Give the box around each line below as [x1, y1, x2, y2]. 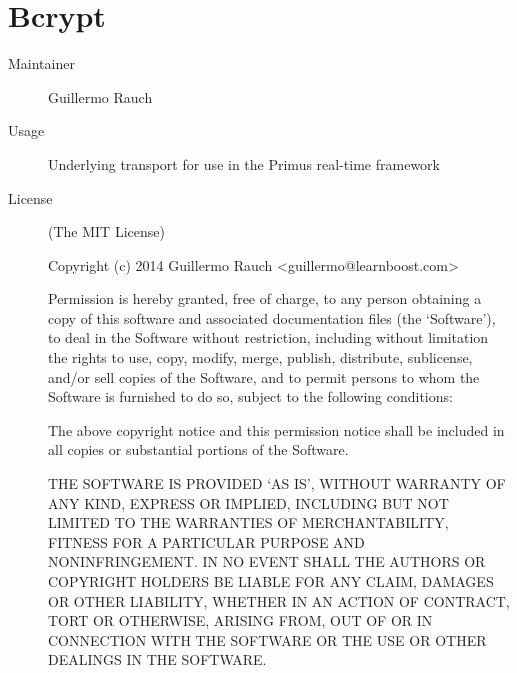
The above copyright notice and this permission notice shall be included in [48, 419, 505, 440]
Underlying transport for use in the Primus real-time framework [48, 153, 440, 174]
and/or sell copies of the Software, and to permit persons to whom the [48, 366, 480, 387]
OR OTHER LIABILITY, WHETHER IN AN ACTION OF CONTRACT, [48, 590, 510, 611]
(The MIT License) [48, 221, 165, 242]
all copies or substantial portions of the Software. [48, 439, 349, 460]
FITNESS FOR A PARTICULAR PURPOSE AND [48, 531, 365, 552]
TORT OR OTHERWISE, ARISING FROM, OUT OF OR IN [48, 610, 433, 631]
